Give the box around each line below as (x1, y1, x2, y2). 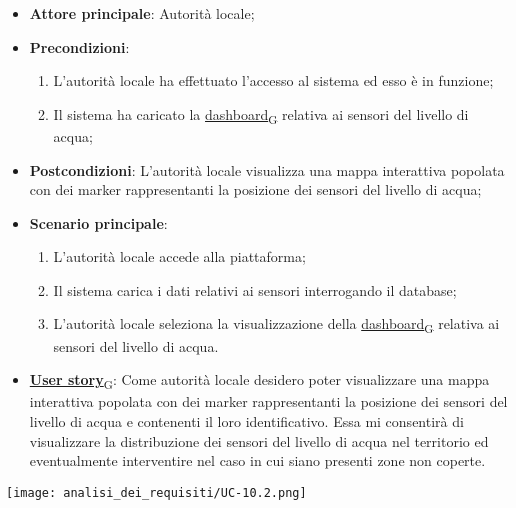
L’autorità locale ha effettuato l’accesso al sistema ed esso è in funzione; (53, 70, 494, 91)
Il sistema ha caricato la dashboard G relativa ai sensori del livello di (53, 103, 469, 127)
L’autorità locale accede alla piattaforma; (53, 246, 306, 267)
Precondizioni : (29, 36, 130, 57)
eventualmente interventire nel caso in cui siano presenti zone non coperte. (29, 450, 486, 471)
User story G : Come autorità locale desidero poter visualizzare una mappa (29, 369, 490, 392)
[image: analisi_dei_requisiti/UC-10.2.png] (6, 485, 307, 500)
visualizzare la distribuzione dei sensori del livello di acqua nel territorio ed (29, 430, 489, 451)
